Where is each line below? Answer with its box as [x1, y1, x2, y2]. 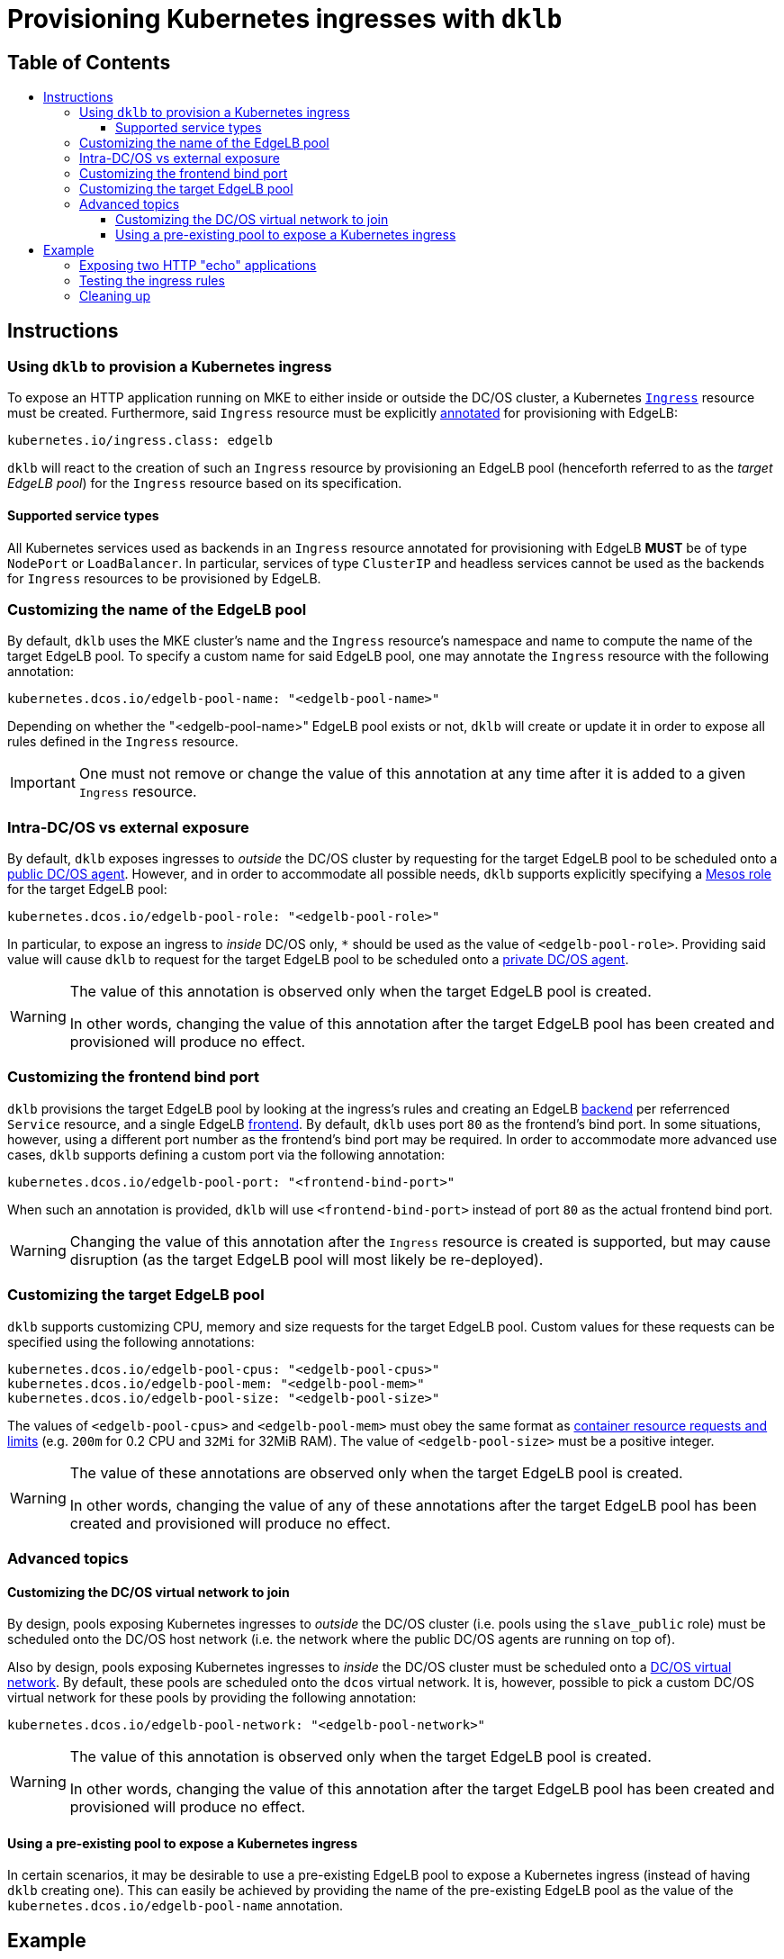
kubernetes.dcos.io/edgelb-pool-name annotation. [7, 1898, 343, 1914]
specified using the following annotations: [7, 1333, 255, 1350]
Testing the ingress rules [79, 273, 225, 289]
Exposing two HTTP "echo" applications [79, 257, 317, 274]
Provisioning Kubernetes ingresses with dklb [7, 4, 563, 34]
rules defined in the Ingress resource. [7, 734, 239, 750]
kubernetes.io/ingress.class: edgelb [7, 433, 274, 448]
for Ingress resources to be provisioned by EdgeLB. [7, 570, 321, 586]
